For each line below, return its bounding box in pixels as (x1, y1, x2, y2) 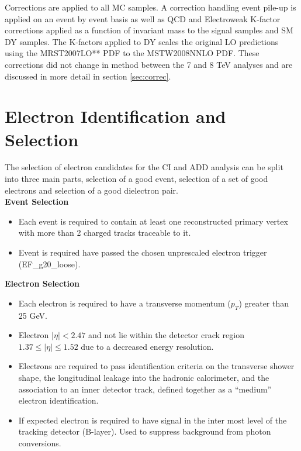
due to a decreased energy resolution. (81, 340, 214, 352)
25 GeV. (18, 309, 47, 321)
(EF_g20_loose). (18, 257, 81, 270)
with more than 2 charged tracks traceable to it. (18, 226, 191, 239)
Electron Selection (5, 277, 79, 290)
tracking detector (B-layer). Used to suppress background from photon (18, 425, 271, 438)
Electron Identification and (5, 104, 226, 128)
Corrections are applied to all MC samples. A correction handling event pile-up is (5, 1, 296, 13)
